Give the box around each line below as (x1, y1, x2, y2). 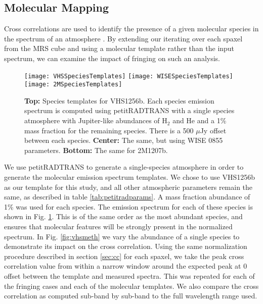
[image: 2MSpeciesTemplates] (24, 81, 122, 88)
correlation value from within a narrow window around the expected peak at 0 (4, 261, 247, 271)
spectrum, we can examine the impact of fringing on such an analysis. (4, 53, 220, 63)
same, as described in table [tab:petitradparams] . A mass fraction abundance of (4, 191, 250, 202)
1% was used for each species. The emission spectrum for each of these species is (4, 201, 253, 212)
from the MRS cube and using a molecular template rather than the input (4, 43, 235, 54)
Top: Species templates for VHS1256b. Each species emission (24, 95, 214, 106)
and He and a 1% (172, 115, 227, 126)
